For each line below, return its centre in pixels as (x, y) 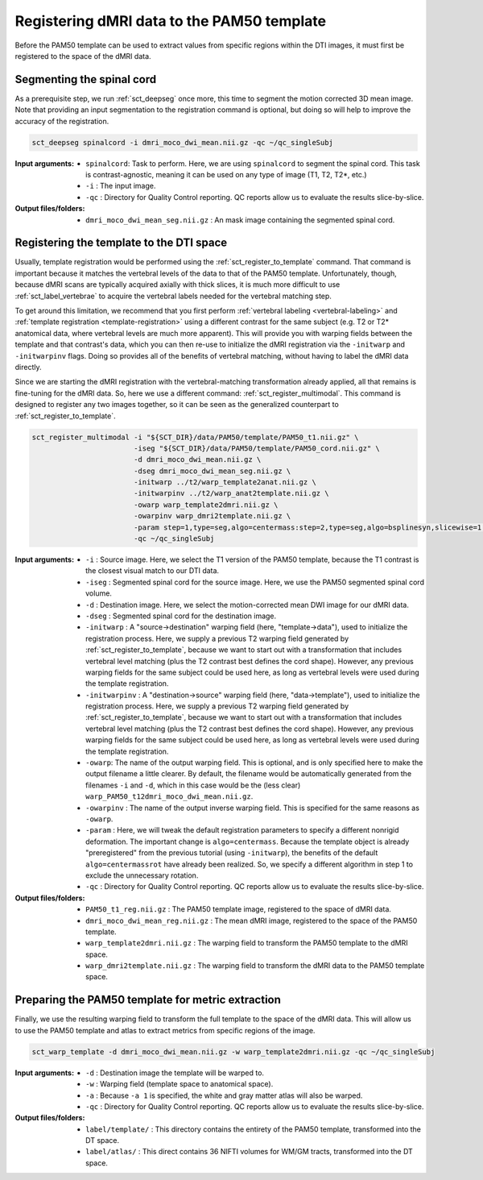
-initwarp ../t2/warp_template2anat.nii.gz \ (225, 482)
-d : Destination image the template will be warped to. (175, 1073)
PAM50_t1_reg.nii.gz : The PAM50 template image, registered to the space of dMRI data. (239, 909)
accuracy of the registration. (62, 121)
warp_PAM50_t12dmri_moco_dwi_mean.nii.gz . (169, 796)
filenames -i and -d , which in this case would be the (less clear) (193, 785)
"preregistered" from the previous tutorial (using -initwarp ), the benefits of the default (232, 853)
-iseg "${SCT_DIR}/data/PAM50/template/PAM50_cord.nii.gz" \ (256, 448)
